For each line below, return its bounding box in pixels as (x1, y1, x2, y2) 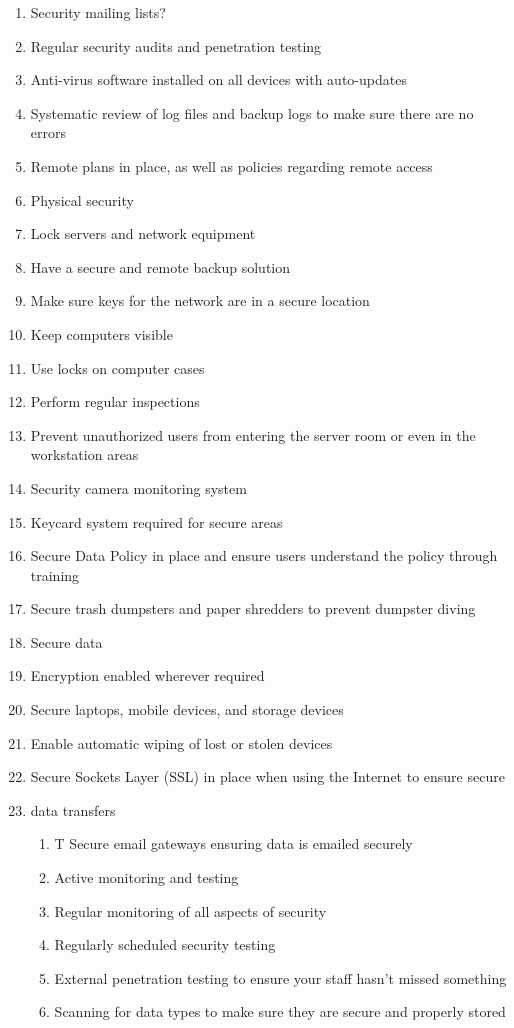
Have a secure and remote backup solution (30, 256, 291, 277)
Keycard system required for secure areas (30, 511, 283, 532)
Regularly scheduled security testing (54, 934, 276, 955)
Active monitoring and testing (54, 867, 239, 888)
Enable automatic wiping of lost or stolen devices (30, 732, 333, 753)
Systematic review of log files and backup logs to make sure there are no (30, 102, 474, 123)
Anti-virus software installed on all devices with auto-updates (30, 69, 407, 90)
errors (30, 122, 66, 143)
